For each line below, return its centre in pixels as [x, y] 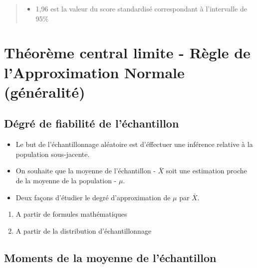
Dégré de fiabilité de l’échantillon [92, 123]
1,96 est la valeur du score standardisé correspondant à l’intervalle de [141, 8]
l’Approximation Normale [94, 72]
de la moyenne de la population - [66, 180]
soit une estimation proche [206, 171]
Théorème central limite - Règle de [127, 53]
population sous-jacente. [53, 154]
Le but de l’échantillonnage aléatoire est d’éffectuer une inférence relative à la [134, 144]
